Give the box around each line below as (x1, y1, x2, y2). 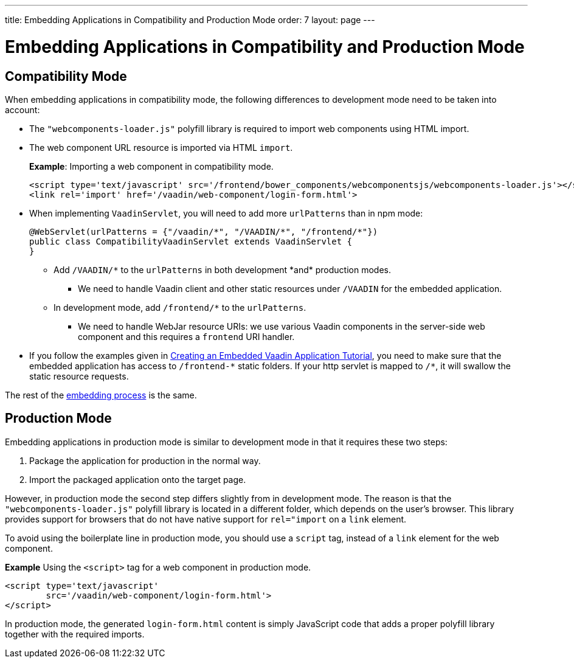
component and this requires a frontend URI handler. (78, 331, 295, 342)
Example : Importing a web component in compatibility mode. (29, 161, 274, 172)
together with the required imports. (5, 628, 145, 639)
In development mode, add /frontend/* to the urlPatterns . (54, 302, 306, 313)
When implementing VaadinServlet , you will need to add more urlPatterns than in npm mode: (29, 207, 423, 218)
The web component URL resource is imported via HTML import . (29, 142, 293, 153)
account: (5, 104, 40, 115)
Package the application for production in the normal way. (29, 455, 261, 466)
